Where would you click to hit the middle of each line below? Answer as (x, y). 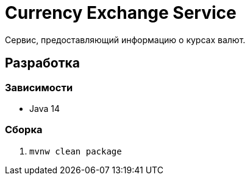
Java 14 (45, 108)
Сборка (24, 130)
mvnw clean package (76, 151)
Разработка (43, 63)
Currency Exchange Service (121, 13)
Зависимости (39, 87)
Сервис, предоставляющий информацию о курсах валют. (125, 40)
